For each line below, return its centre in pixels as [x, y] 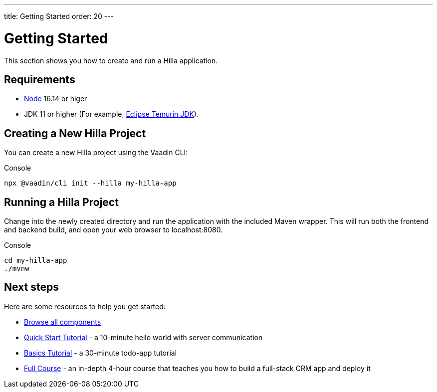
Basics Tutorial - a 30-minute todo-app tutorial [101, 353]
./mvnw [17, 269]
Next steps [31, 287]
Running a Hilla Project [61, 202]
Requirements [40, 79]
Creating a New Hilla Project [75, 133]
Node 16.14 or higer [56, 99]
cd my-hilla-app [36, 261]
